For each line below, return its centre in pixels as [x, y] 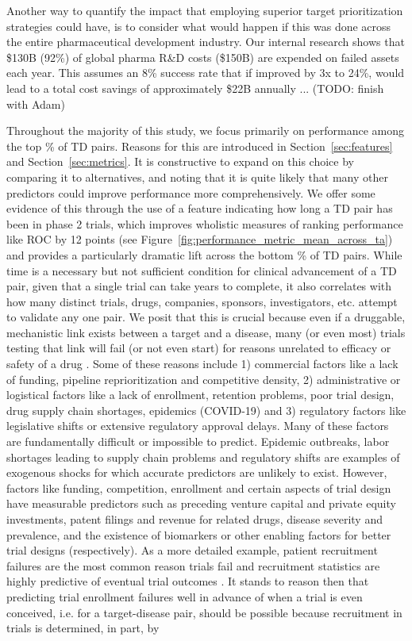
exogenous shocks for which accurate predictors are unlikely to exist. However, [197, 472]
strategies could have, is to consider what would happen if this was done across [199, 26]
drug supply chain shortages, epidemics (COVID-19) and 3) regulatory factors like [206, 410]
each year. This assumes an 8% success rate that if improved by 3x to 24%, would [206, 73]
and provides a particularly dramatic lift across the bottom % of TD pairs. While [204, 254]
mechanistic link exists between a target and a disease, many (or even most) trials [206, 332]
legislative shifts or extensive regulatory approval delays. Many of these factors [198, 426]
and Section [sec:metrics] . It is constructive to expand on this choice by [180, 161]
